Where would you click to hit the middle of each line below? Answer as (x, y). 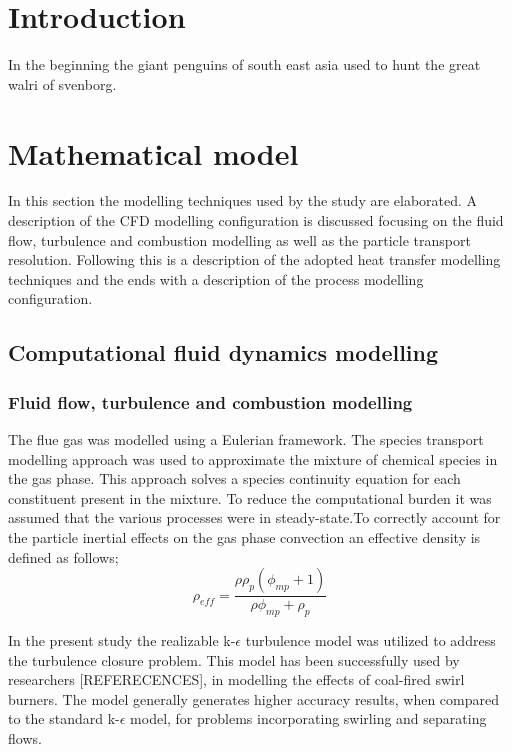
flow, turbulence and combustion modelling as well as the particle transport (239, 239)
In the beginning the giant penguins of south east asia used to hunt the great (244, 64)
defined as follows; (63, 556)
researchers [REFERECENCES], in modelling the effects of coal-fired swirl (236, 679)
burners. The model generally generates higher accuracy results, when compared (253, 698)
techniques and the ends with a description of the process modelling (216, 278)
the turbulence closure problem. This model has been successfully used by (234, 659)
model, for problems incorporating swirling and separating (308, 718)
